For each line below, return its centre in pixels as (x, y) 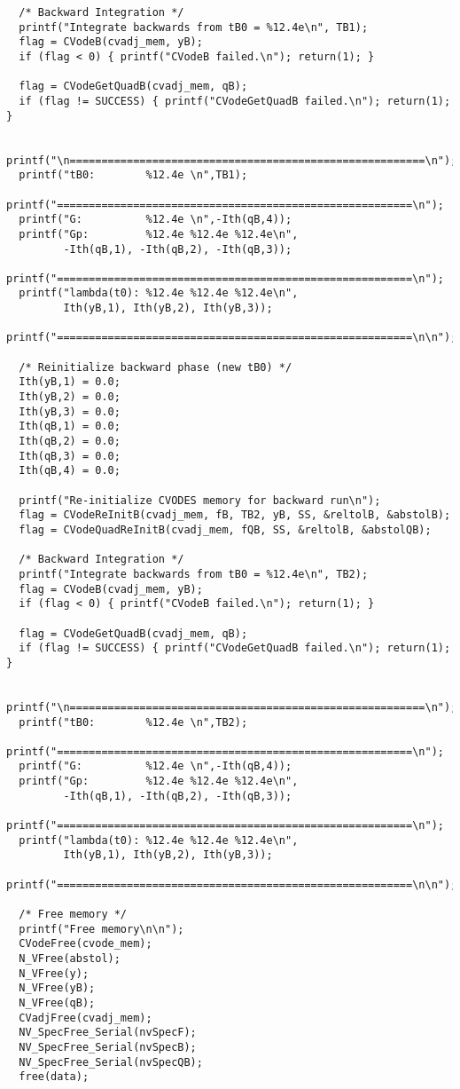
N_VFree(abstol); (70, 959)
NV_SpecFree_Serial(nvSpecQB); (111, 1062)
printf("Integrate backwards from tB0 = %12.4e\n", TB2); (194, 574)
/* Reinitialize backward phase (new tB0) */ (156, 367)
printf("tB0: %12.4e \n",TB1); (133, 175)
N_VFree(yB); (57, 988)
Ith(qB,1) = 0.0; (70, 426)
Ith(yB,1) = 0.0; (70, 382)
